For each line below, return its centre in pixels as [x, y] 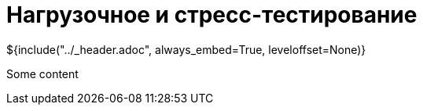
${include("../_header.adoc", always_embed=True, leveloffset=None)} [186, 49]
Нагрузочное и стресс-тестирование [212, 15]
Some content [42, 73]
